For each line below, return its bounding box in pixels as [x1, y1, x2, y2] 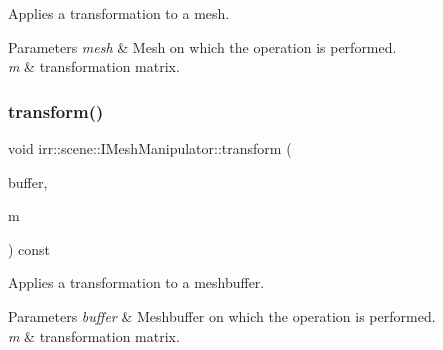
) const [8, 238, 51, 259]
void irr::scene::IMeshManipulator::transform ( [8, 138, 292, 158]
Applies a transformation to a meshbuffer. [8, 272, 265, 293]
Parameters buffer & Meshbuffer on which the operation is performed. [8, 305, 436, 326]
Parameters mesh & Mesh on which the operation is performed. [8, 36, 397, 57]
